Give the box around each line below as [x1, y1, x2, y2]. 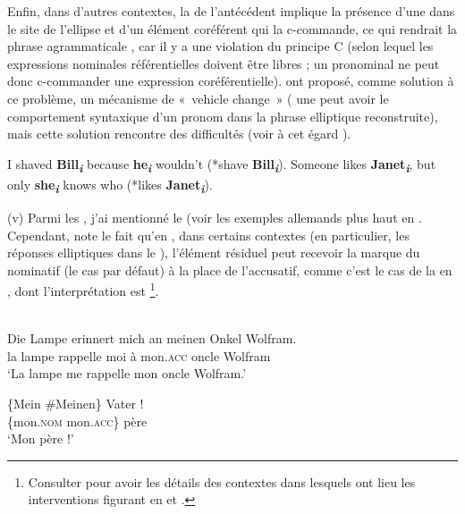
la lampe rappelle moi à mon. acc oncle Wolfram [7, 346, 271, 365]
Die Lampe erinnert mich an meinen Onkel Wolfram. [7, 329, 297, 348]
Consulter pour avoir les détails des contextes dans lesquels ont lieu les [28, 472, 416, 491]
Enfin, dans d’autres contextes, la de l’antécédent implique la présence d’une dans [7, 2, 455, 20]
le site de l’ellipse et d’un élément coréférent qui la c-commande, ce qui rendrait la [7, 19, 458, 38]
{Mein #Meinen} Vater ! [7, 394, 144, 412]
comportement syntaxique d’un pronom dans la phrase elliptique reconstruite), [7, 106, 438, 125]
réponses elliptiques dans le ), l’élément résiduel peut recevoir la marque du [7, 243, 420, 262]
